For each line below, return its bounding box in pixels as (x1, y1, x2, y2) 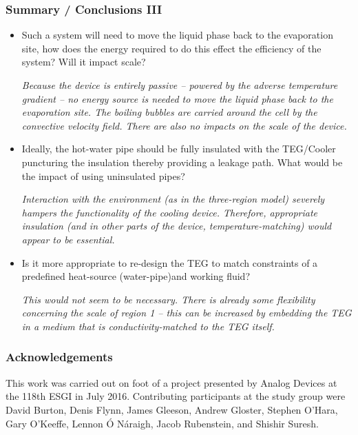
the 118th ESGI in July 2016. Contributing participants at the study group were (6, 389, 346, 403)
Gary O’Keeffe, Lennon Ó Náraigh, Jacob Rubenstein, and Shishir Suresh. (6, 416, 319, 430)
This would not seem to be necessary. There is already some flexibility (21, 292, 315, 306)
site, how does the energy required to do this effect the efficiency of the (21, 41, 322, 55)
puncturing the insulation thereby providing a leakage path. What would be (21, 154, 343, 169)
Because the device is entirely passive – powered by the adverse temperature (21, 78, 338, 92)
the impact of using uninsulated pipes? (21, 168, 185, 183)
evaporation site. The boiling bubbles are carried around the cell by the (21, 105, 317, 119)
